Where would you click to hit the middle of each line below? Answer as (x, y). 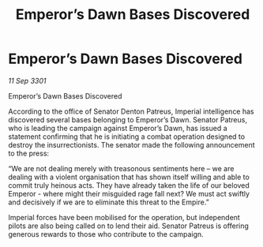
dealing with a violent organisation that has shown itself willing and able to (129, 177)
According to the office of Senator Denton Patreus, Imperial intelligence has (131, 111)
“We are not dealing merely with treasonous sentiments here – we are (121, 168)
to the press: (29, 153)
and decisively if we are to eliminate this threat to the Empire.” (109, 202)
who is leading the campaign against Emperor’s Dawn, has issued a (118, 128)
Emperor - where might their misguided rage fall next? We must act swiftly (129, 193)
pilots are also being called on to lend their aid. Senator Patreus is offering (128, 226)
